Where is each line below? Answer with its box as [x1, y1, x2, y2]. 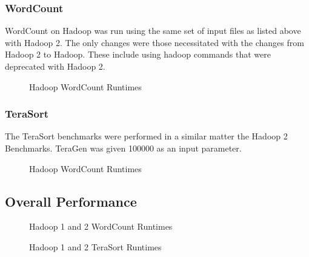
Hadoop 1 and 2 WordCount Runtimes [29, 220, 173, 233]
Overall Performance [5, 192, 137, 210]
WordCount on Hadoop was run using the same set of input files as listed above [5, 24, 301, 37]
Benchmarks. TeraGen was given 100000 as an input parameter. [5, 142, 242, 154]
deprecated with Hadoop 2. [5, 60, 105, 72]
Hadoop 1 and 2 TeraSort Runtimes [29, 240, 162, 253]
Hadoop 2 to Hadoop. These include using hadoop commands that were [5, 48, 271, 61]
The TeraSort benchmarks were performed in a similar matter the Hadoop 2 [5, 130, 288, 142]
